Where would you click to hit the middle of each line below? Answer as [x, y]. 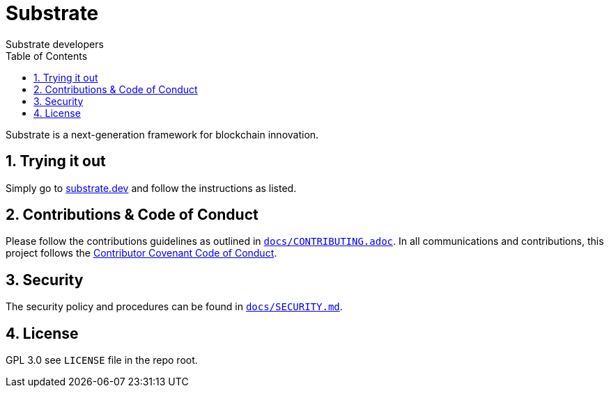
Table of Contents [47, 56]
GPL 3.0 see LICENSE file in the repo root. [102, 360]
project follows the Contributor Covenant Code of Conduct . [141, 253]
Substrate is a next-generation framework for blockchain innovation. [162, 134]
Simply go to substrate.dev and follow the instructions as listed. [151, 188]
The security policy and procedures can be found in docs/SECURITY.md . [174, 307]
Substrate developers [55, 44]
